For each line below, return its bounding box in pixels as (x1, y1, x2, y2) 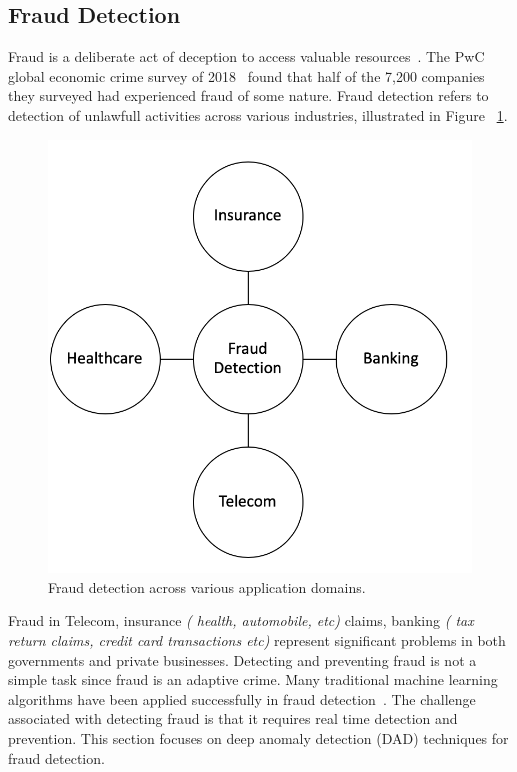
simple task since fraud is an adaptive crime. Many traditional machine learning (8, 669, 498, 690)
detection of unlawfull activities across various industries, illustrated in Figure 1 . (8, 104, 508, 125)
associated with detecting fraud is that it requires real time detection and (8, 708, 458, 729)
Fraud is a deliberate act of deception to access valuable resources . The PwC (8, 46, 485, 67)
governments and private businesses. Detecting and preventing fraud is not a (8, 649, 477, 670)
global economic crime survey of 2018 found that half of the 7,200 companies (8, 65, 485, 86)
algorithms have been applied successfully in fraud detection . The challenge (8, 688, 476, 709)
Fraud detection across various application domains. (48, 576, 366, 597)
